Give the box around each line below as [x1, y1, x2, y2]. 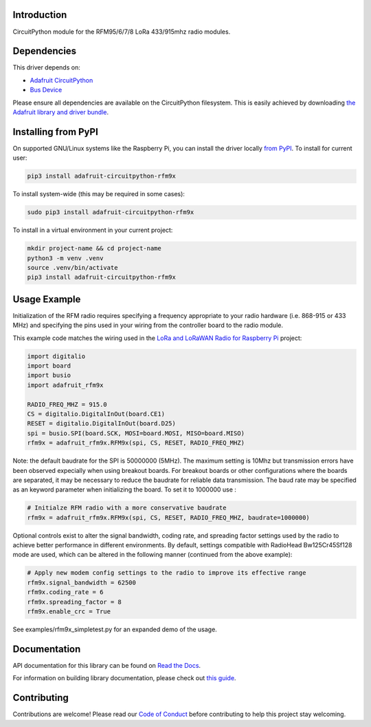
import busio [27, 372, 71, 379]
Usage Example [12, 293, 81, 305]
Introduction [12, 9, 67, 21]
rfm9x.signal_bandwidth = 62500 [27, 578, 137, 587]
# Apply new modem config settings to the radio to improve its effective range [27, 569, 306, 577]
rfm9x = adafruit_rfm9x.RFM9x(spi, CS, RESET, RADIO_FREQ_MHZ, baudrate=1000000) [27, 514, 311, 521]
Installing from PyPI [12, 126, 99, 138]
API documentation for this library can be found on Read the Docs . [12, 661, 201, 669]
